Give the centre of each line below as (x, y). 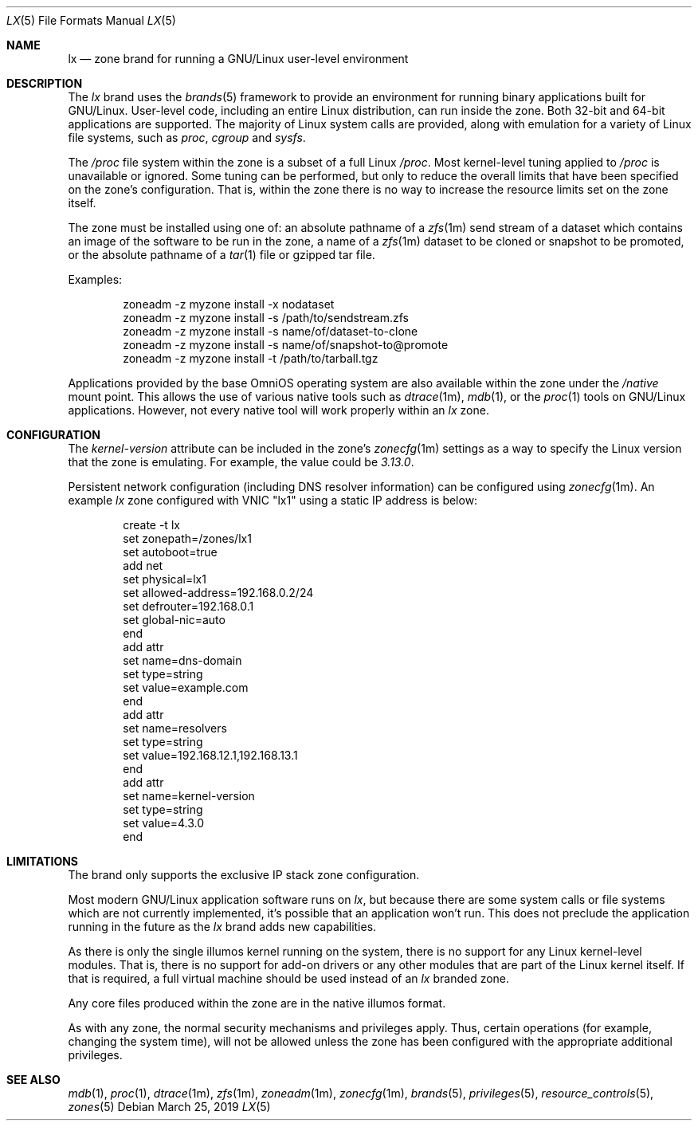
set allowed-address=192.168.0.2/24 (218, 593)
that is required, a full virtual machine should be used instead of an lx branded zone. (289, 978)
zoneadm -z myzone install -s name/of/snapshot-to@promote (286, 345)
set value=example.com (186, 687)
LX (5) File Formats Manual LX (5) (91, 20)
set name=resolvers (175, 728)
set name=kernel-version (189, 796)
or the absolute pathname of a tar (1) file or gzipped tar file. (222, 255)
